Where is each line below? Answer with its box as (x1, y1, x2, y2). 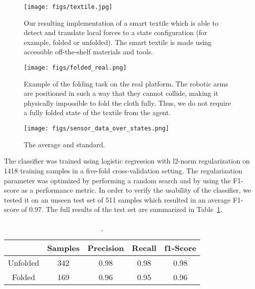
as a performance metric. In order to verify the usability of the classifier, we (21, 185, 251, 195)
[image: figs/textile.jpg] (24, 3, 112, 10)
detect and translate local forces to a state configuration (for (24, 27, 207, 38)
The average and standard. (24, 139, 105, 149)
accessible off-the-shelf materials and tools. (24, 46, 153, 57)
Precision (87, 242, 124, 253)
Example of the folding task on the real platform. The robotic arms (24, 78, 228, 88)
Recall (132, 242, 156, 253)
